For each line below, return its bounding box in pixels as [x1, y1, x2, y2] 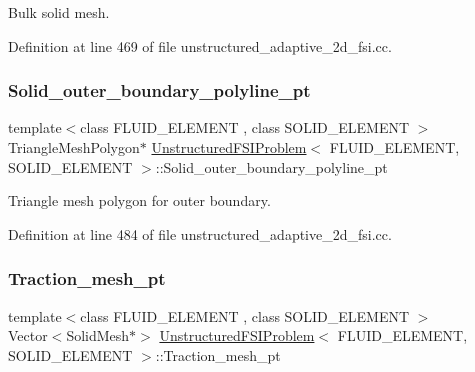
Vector [8, 325, 48, 346]
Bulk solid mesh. [8, 2, 110, 22]
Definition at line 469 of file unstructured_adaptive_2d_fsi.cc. [8, 35, 392, 56]
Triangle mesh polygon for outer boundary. [8, 190, 271, 211]
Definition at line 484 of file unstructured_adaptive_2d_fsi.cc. [8, 223, 392, 244]
